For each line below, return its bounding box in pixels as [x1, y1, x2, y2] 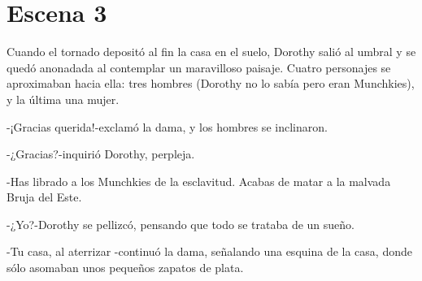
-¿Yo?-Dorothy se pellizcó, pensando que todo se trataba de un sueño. [7, 215, 355, 232]
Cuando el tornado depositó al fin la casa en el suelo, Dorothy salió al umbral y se [7, 43, 416, 60]
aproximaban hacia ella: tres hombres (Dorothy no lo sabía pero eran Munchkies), [7, 75, 415, 92]
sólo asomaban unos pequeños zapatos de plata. [7, 259, 244, 276]
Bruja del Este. [7, 188, 82, 205]
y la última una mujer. [7, 90, 120, 107]
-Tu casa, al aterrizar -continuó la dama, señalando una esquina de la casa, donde [7, 243, 412, 260]
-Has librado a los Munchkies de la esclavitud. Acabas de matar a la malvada [7, 172, 391, 189]
